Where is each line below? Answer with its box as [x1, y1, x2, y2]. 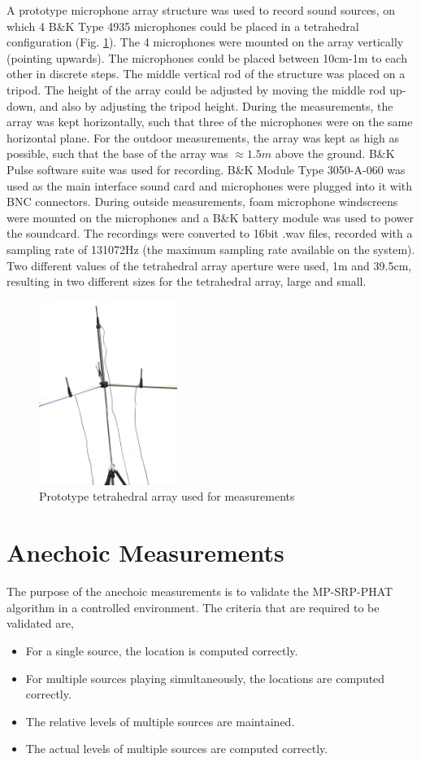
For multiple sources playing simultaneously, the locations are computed [25, 669, 385, 686]
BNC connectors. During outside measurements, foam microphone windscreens [7, 193, 398, 210]
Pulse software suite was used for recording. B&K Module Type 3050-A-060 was [7, 160, 406, 177]
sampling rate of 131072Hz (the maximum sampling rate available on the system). [7, 240, 415, 257]
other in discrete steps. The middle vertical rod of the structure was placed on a [7, 65, 406, 82]
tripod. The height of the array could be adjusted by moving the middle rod [7, 81, 386, 98]
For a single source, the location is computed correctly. [25, 642, 298, 659]
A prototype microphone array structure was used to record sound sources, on [7, 2, 395, 18]
